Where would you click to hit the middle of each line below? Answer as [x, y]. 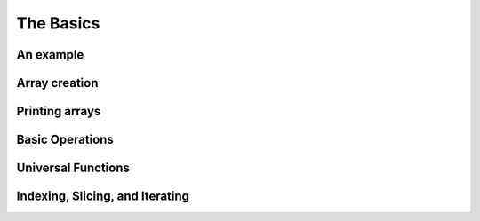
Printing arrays [59, 111]
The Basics [58, 23]
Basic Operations [65, 140]
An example [50, 55]
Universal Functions [73, 168]
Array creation [57, 83]
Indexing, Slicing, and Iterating [103, 197]
